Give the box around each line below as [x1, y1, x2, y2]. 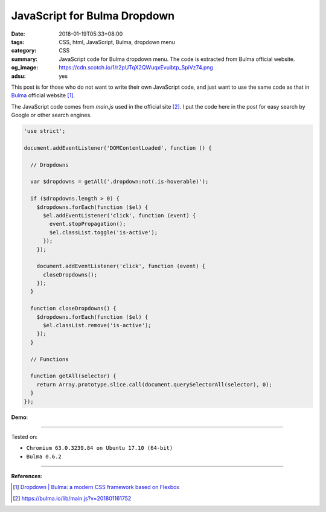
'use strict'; [24, 127, 66, 135]
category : [11, 47, 37, 54]
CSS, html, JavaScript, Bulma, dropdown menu [59, 38, 175, 45]
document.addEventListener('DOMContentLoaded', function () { [24, 144, 212, 151]
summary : [11, 55, 38, 63]
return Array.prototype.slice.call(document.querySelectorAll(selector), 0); [36, 381, 273, 388]
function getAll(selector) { [30, 373, 117, 380]
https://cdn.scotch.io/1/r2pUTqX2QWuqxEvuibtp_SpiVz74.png [59, 64, 214, 71]
